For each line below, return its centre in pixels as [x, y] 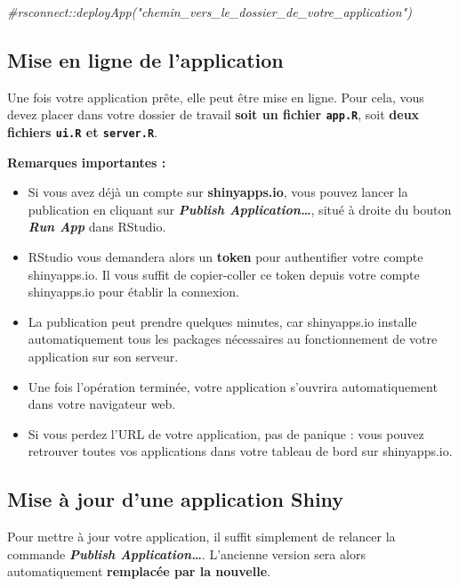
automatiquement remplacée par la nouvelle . [139, 571]
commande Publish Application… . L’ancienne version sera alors [186, 553]
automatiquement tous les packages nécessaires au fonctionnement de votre [233, 339]
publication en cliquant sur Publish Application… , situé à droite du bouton [240, 209]
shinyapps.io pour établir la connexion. [133, 292]
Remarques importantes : [87, 162]
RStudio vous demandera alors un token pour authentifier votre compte [225, 257]
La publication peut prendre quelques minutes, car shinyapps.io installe [222, 321]
